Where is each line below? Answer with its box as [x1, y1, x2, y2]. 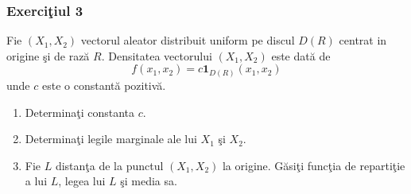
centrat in [339, 32, 387, 48]
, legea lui [58, 173, 106, 189]
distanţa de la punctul [55, 157, 164, 173]
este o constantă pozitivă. [41, 76, 166, 93]
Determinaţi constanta [25, 103, 134, 120]
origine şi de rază [6, 47, 90, 64]
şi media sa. [120, 173, 177, 189]
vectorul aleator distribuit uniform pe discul [80, 32, 295, 48]
